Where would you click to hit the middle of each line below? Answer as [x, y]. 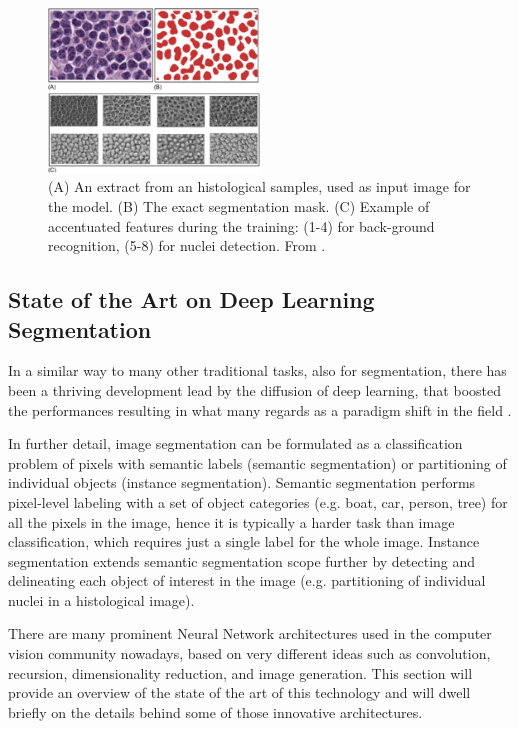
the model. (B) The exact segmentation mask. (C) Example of [239, 205]
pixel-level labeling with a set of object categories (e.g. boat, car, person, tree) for [258, 501]
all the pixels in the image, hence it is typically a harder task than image [231, 521]
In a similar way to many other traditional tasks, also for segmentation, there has [257, 370]
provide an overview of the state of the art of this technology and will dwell [239, 692]
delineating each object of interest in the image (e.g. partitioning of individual [247, 580]
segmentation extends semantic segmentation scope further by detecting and [242, 560]
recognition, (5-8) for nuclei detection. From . [187, 245]
